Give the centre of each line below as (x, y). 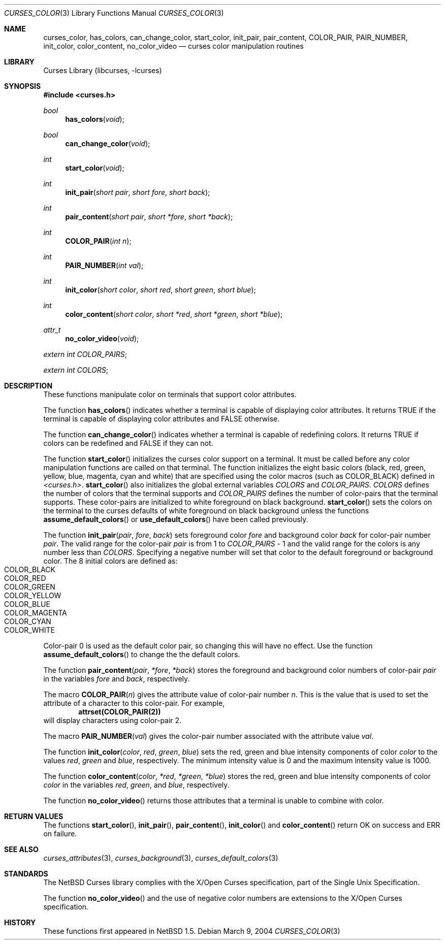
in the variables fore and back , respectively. (117, 679)
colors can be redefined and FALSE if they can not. (128, 443)
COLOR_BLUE (27, 604)
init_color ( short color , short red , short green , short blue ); (161, 290)
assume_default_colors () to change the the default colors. (142, 654)
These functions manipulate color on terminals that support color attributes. (170, 394)
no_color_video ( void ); (102, 338)
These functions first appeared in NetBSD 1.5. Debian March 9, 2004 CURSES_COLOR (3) (192, 931)
